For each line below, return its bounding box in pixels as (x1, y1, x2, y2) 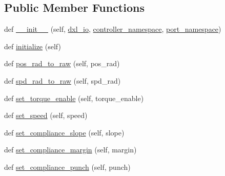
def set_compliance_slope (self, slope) (4, 127, 125, 138)
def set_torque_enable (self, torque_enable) (4, 92, 144, 103)
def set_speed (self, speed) (4, 110, 88, 121)
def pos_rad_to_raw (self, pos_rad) (4, 58, 120, 69)
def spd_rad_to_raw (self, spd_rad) (4, 75, 121, 86)
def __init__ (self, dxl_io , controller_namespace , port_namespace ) (4, 24, 221, 34)
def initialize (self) (4, 41, 61, 51)
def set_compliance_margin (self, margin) (4, 144, 137, 155)
